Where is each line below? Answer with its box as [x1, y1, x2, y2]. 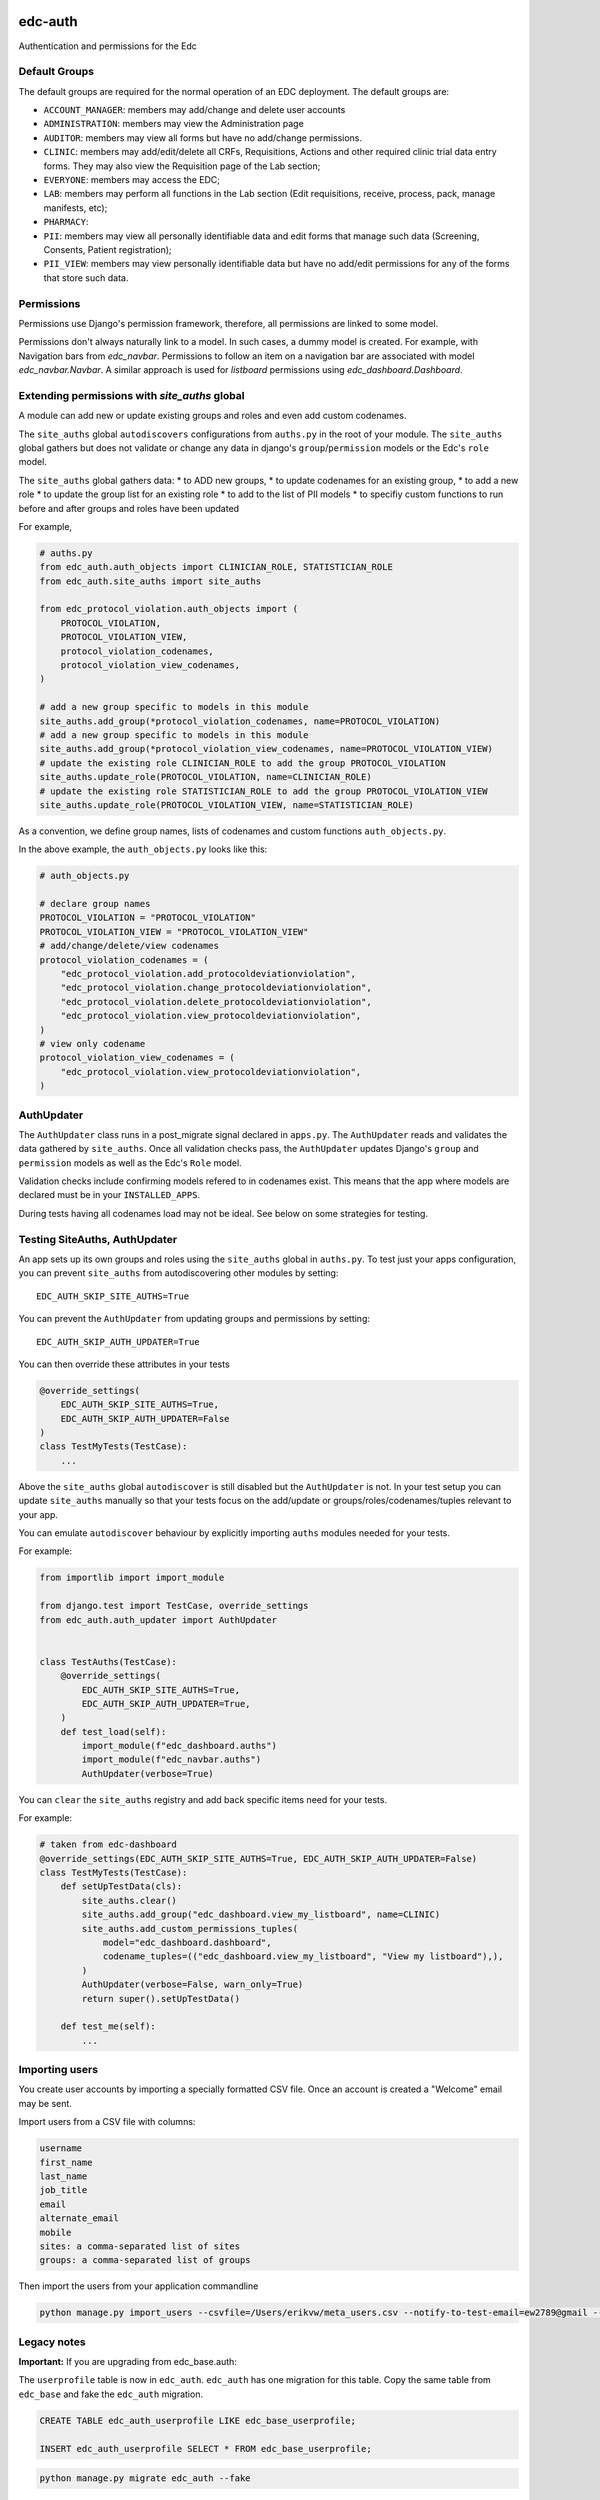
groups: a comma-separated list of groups [39, 2255, 251, 2266]
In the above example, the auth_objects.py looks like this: [18, 843, 268, 855]
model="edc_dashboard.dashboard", [102, 1936, 272, 1948]
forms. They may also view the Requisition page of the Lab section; [43, 160, 321, 172]
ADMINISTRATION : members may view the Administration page [43, 118, 304, 130]
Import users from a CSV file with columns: [18, 2116, 196, 2128]
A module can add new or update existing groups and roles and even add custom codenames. [18, 410, 407, 422]
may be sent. [18, 2097, 72, 2109]
